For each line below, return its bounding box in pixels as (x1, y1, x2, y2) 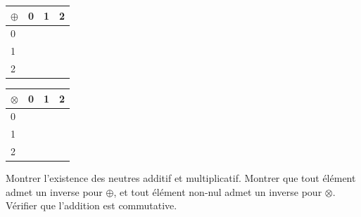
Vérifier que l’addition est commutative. (6, 198, 177, 213)
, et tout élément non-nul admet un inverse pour (113, 184, 322, 199)
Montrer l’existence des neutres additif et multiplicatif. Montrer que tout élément (6, 171, 356, 185)
